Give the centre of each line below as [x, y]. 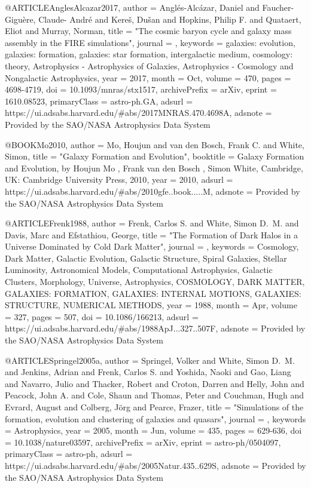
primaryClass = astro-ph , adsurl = [69, 454]
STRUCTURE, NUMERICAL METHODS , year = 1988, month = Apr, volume [151, 305]
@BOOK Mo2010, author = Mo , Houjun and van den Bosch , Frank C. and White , [155, 144]
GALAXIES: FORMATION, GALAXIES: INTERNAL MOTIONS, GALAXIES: [153, 293]
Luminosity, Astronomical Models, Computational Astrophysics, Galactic [139, 270]
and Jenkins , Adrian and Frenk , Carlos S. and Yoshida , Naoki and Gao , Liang [148, 372]
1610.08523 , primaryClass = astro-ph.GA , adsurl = [99, 101]
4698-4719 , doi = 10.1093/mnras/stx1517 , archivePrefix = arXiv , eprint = [141, 89]
